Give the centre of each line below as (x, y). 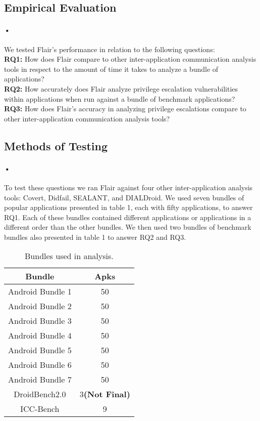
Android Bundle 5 (40, 350)
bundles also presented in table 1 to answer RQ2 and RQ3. (95, 237)
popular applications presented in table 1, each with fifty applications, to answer (128, 207)
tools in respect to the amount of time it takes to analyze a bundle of (111, 69)
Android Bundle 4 (40, 335)
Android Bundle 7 (40, 380)
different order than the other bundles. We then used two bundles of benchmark (128, 227)
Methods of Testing (56, 145)
